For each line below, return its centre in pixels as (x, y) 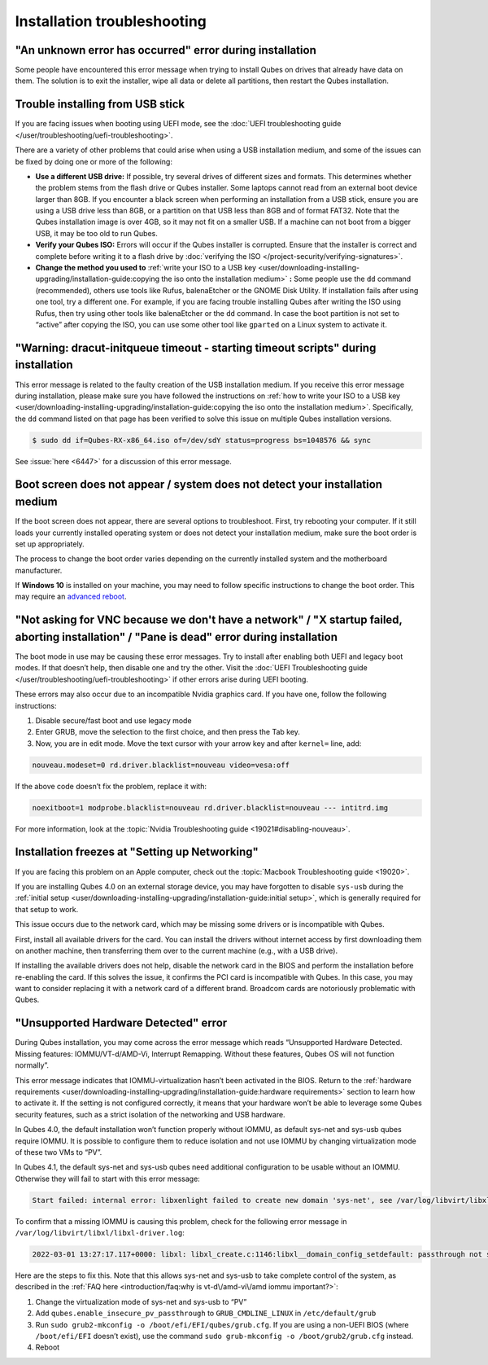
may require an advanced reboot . (71, 597)
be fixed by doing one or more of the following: (94, 161)
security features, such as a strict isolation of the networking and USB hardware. (150, 1114)
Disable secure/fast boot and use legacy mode (113, 720)
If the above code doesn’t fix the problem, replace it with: (111, 786)
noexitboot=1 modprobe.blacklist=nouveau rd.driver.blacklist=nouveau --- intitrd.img (210, 808)
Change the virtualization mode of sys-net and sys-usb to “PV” (141, 1301)
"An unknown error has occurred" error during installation (166, 50)
